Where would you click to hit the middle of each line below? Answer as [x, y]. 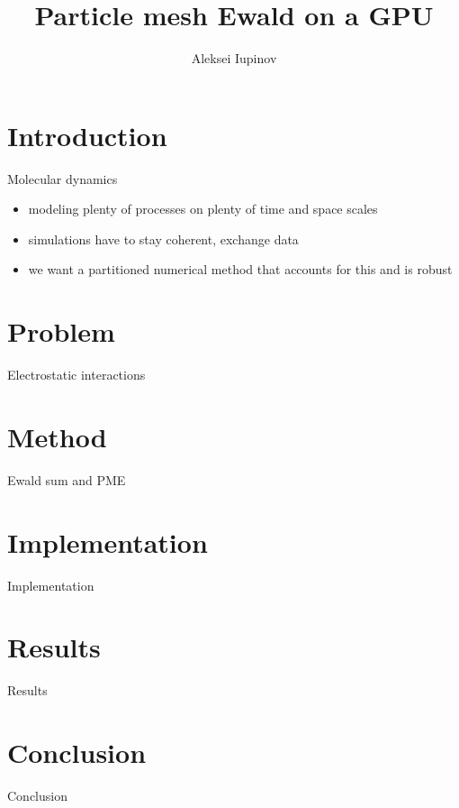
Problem [61, 331]
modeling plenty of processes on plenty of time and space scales [203, 209]
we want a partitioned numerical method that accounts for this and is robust [240, 269]
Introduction [87, 135]
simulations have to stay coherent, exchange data [163, 239]
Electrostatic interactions [76, 375]
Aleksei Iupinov [234, 58]
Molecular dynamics [63, 178]
